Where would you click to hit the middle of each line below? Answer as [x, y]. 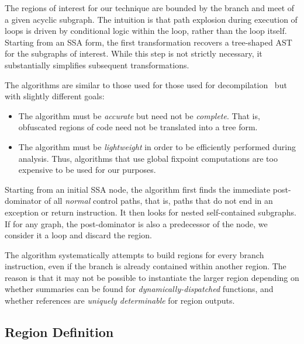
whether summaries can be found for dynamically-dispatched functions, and [139, 289]
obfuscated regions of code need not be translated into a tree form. [138, 127]
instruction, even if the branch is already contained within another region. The [146, 266]
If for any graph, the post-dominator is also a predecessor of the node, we [136, 223]
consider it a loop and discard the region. [78, 235]
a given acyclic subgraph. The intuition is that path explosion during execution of [151, 19]
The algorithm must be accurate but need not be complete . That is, [139, 115]
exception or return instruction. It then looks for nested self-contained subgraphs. [151, 212]
